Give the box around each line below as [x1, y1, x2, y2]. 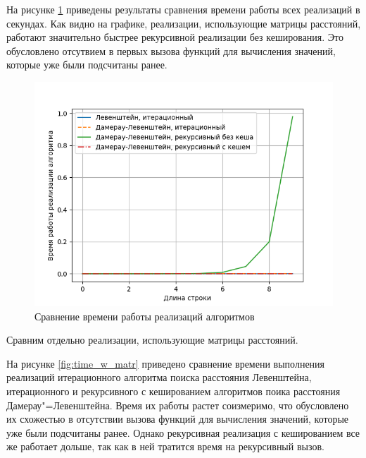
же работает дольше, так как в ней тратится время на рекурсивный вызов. [6, 439, 324, 454]
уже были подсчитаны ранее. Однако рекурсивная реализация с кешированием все [6, 425, 360, 440]
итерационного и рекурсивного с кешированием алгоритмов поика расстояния [6, 383, 341, 398]
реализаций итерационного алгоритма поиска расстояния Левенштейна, [6, 370, 312, 385]
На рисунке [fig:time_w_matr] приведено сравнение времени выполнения [6, 356, 325, 370]
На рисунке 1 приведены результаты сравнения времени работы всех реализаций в [6, 2, 360, 16]
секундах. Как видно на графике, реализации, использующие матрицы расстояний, [6, 16, 361, 30]
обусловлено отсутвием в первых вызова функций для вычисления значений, [6, 43, 336, 58]
